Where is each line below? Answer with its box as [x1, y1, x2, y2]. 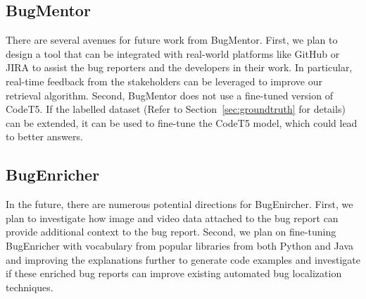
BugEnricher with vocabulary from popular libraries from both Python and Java [6, 238, 353, 252]
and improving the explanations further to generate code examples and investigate [6, 252, 361, 267]
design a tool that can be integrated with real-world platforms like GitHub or [6, 46, 340, 61]
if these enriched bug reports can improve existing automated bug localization [6, 266, 342, 281]
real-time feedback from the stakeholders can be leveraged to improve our [6, 73, 322, 88]
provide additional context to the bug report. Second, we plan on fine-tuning [6, 224, 336, 239]
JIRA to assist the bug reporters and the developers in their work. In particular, [6, 60, 353, 75]
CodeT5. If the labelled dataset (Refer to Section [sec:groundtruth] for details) [6, 102, 346, 116]
